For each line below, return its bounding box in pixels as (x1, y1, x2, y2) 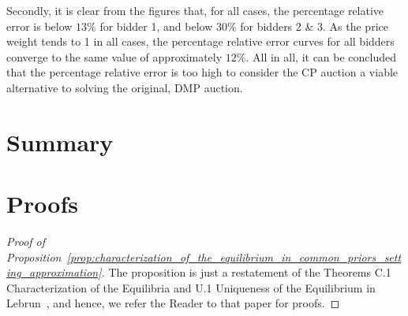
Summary (6, 125, 114, 158)
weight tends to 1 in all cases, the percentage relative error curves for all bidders (6, 33, 395, 50)
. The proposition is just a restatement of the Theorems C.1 (101, 264, 391, 281)
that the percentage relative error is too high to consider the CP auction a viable (6, 64, 399, 80)
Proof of (6, 233, 46, 250)
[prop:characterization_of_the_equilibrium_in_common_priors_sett (66, 248, 402, 265)
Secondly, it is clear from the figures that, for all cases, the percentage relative (6, 2, 384, 18)
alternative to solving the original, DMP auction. (6, 79, 243, 95)
